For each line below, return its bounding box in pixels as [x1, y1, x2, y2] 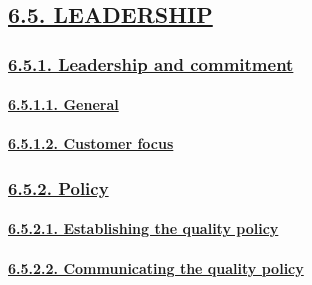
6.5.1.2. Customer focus [8, 133, 174, 154]
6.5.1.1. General [8, 94, 119, 115]
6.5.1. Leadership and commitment [8, 51, 294, 76]
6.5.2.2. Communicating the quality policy [8, 257, 304, 278]
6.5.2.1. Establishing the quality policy [8, 218, 279, 239]
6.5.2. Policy [8, 175, 109, 200]
